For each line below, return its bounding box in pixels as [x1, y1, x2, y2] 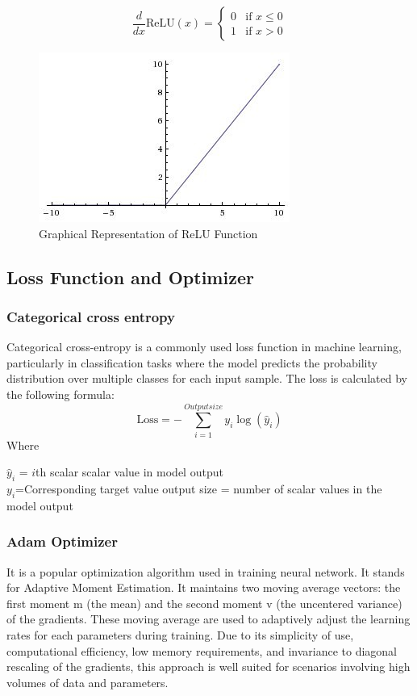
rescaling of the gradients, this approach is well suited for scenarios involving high [6, 658, 411, 675]
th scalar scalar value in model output [35, 463, 223, 480]
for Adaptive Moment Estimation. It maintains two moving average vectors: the [6, 579, 401, 596]
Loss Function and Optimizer [6, 264, 254, 289]
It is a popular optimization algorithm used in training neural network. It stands [6, 563, 405, 580]
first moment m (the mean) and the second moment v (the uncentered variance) [6, 594, 402, 611]
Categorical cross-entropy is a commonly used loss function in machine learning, [6, 338, 402, 355]
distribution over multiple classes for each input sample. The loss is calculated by [6, 370, 407, 387]
